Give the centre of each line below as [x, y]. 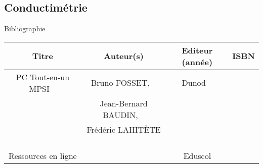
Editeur [197, 50]
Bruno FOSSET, [120, 83]
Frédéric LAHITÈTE [124, 129]
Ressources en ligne [42, 155]
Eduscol [197, 155]
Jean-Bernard [124, 103]
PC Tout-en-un [43, 77]
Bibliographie [25, 29]
